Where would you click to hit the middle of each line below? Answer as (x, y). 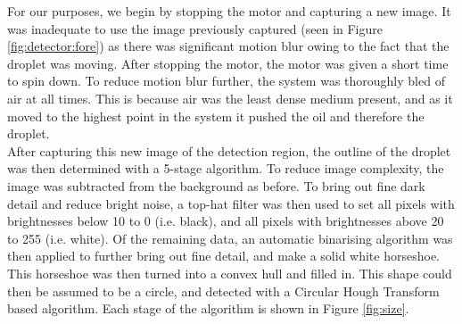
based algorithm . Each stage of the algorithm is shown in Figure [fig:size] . (208, 308)
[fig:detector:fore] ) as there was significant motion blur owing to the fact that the (228, 46)
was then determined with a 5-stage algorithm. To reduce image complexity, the (226, 168)
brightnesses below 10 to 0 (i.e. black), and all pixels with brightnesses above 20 (226, 221)
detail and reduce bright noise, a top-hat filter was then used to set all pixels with (231, 203)
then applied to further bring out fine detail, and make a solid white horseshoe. (223, 256)
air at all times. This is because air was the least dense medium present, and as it (230, 98)
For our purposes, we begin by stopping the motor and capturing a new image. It (229, 11)
